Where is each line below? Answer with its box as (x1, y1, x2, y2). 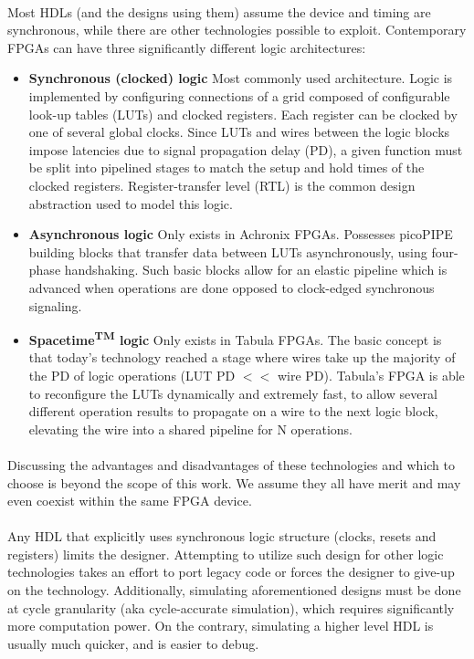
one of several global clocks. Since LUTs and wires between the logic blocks (28, 122, 450, 141)
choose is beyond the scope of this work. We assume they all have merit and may (7, 473, 461, 492)
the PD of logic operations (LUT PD (28, 365, 236, 384)
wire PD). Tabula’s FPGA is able (277, 365, 465, 384)
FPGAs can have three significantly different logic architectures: (7, 37, 366, 57)
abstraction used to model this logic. (28, 194, 233, 213)
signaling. (28, 296, 82, 315)
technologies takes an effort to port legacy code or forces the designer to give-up (7, 562, 455, 581)
